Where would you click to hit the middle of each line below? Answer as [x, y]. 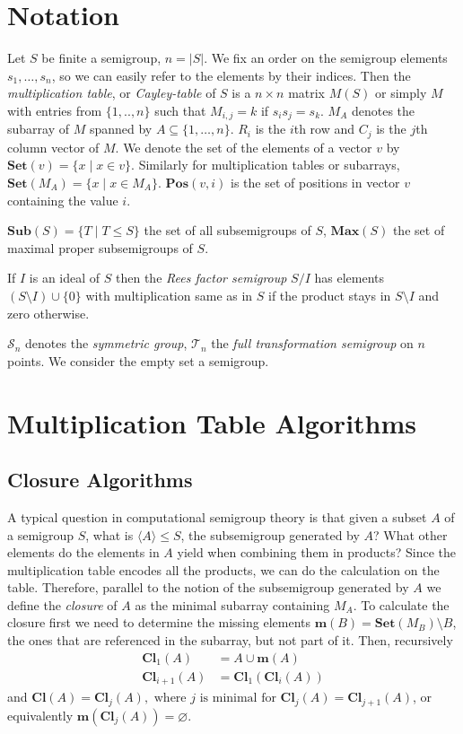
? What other [411, 534]
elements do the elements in [83, 552]
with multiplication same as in [169, 295]
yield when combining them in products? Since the [316, 552]
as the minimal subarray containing [232, 604]
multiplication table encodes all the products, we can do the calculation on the [223, 569]
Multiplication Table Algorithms [212, 422]
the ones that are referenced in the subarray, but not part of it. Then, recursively [230, 640]
